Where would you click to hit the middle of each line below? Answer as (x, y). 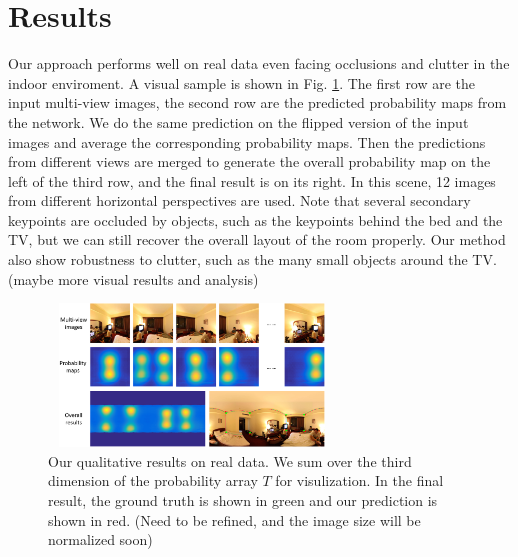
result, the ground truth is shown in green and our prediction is (243, 500)
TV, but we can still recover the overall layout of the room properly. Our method (257, 239)
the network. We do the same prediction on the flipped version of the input (238, 121)
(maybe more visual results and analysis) (133, 278)
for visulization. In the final (359, 480)
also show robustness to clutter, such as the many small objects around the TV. (252, 259)
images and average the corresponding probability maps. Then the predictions (247, 141)
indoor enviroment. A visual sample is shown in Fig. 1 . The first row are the (242, 82)
